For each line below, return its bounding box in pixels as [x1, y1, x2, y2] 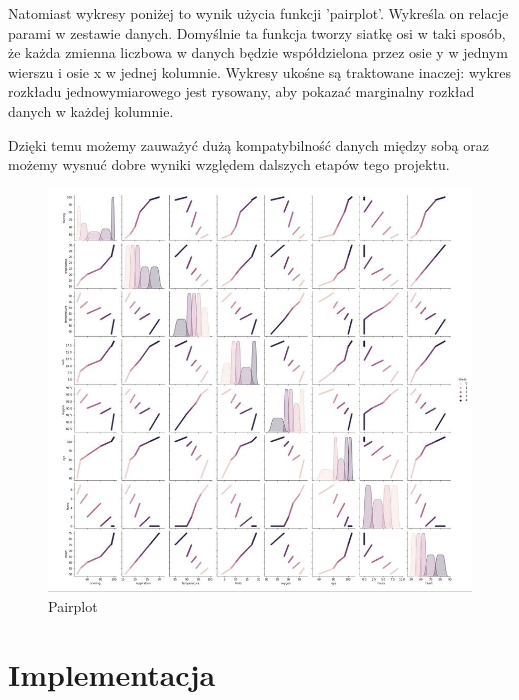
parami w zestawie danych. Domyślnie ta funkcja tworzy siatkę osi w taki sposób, [8, 22, 506, 43]
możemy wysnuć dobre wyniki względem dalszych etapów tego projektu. [8, 154, 450, 175]
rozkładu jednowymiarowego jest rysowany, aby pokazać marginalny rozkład [8, 81, 475, 102]
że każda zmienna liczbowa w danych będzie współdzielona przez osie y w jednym [8, 42, 508, 63]
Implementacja [8, 654, 216, 695]
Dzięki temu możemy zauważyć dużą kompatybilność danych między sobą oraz [8, 134, 489, 155]
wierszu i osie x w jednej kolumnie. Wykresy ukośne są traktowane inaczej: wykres [8, 61, 512, 82]
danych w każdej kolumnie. [8, 100, 174, 121]
